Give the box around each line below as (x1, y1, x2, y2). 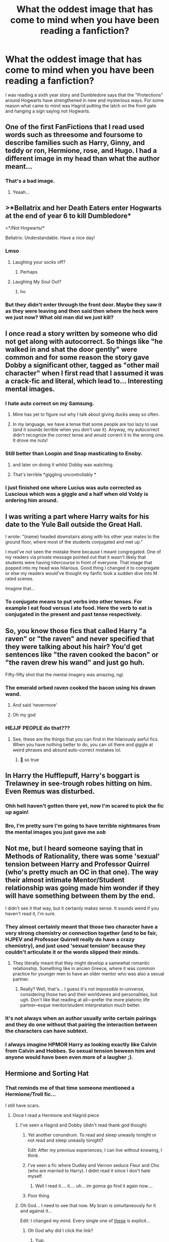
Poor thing (27, 1192, 49, 1198)
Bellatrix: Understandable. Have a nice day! (5, 235, 95, 241)
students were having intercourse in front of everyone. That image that (5, 560, 152, 566)
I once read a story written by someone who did (5, 329, 158, 338)
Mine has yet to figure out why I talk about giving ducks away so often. (12, 411, 160, 417)
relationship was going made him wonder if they (5, 884, 160, 892)
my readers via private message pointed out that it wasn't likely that (5, 554, 146, 560)
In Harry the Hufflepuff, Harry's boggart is (5, 771, 140, 780)
